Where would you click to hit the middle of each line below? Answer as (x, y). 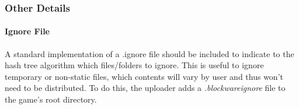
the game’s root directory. (51, 99)
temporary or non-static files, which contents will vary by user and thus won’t (144, 76)
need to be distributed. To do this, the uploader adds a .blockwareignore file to (145, 88)
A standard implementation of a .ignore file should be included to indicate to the (149, 53)
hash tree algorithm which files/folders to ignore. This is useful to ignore (134, 65)
